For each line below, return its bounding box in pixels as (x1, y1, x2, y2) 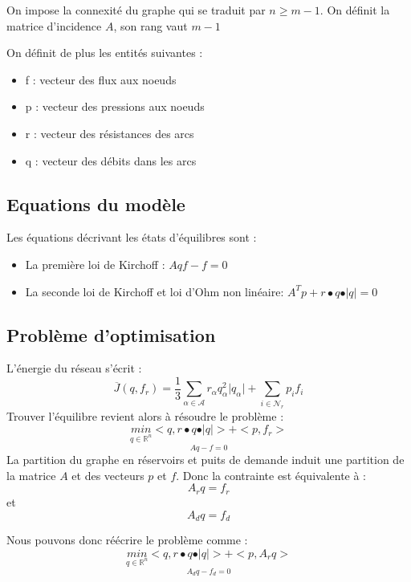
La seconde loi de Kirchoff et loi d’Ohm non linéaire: (25, 283, 284, 299)
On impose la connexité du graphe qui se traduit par (6, 2, 266, 18)
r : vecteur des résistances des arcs (25, 124, 194, 141)
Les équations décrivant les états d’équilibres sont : (6, 229, 257, 246)
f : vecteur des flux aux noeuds (25, 71, 177, 88)
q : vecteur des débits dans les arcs (25, 152, 197, 169)
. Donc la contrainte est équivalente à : (176, 466, 367, 483)
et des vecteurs (71, 466, 144, 483)
